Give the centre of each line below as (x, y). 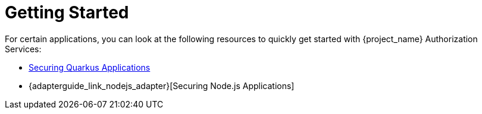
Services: (23, 49)
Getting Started (67, 12)
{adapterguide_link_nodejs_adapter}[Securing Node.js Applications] (162, 85)
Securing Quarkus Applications (90, 67)
